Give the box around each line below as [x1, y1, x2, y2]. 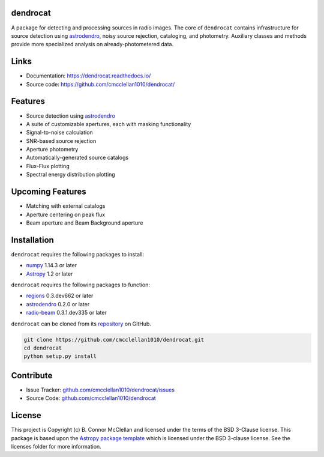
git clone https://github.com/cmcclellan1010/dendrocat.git [23, 336, 205, 343]
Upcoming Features [11, 187, 86, 197]
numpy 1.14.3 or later [26, 262, 77, 269]
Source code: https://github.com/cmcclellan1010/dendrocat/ [26, 80, 175, 88]
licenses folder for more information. [11, 443, 101, 450]
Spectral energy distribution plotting [26, 171, 115, 178]
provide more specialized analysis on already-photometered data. [11, 41, 174, 48]
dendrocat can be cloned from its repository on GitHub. [11, 320, 151, 327]
